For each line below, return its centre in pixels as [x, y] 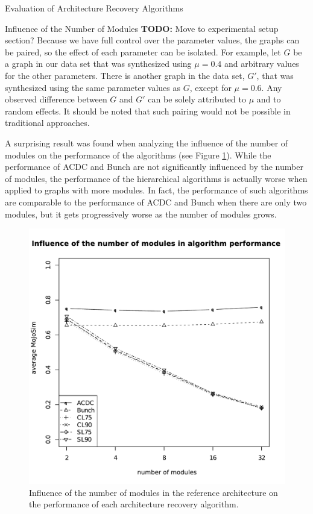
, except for [210, 87]
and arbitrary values [261, 64]
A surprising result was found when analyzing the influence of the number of [147, 143]
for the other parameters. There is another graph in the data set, [125, 75]
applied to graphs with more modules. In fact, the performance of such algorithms [156, 190]
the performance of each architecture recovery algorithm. [134, 504]
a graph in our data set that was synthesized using [98, 64]
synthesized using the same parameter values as [93, 87]
